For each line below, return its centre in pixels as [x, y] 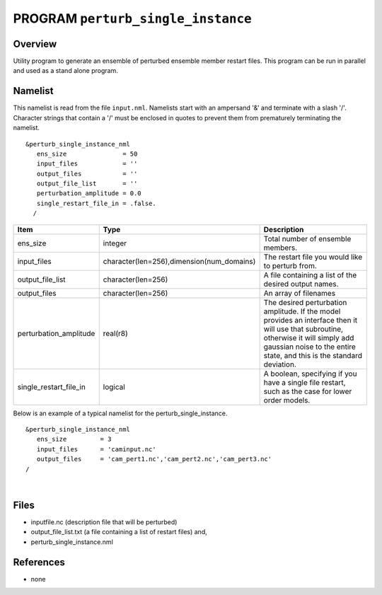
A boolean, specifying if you [310, 374]
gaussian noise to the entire [310, 347]
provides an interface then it [310, 320]
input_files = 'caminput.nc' [97, 449]
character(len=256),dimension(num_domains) [179, 261]
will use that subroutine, [303, 329]
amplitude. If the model [302, 311]
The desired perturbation [305, 302]
